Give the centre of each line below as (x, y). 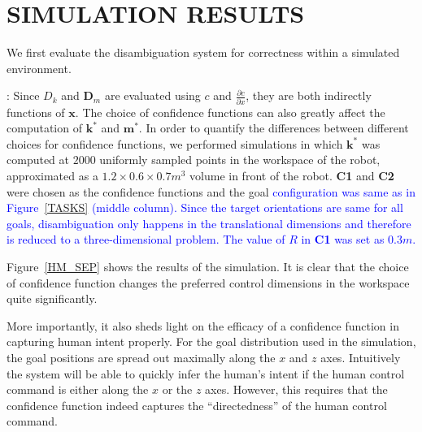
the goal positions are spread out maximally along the (141, 357)
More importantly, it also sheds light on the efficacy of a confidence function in (203, 325)
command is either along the (78, 389)
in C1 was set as (343, 239)
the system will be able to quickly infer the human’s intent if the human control (206, 373)
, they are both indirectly (309, 95)
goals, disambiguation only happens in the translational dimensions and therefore (209, 223)
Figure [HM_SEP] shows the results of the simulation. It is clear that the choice (208, 266)
